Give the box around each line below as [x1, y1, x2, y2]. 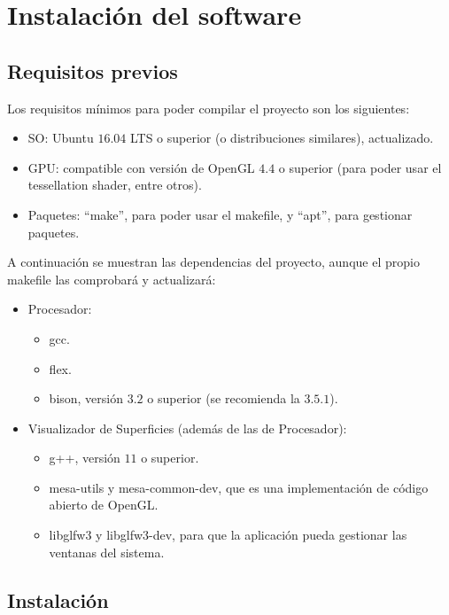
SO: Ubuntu [27, 128, 94, 147]
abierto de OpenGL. [49, 495, 159, 514]
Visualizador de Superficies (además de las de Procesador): [27, 418, 347, 437]
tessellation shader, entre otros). [27, 175, 202, 194]
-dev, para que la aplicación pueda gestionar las [149, 525, 407, 544]
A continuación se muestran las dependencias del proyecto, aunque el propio [7, 253, 420, 271]
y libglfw [96, 525, 143, 544]
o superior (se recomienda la [147, 389, 300, 408]
